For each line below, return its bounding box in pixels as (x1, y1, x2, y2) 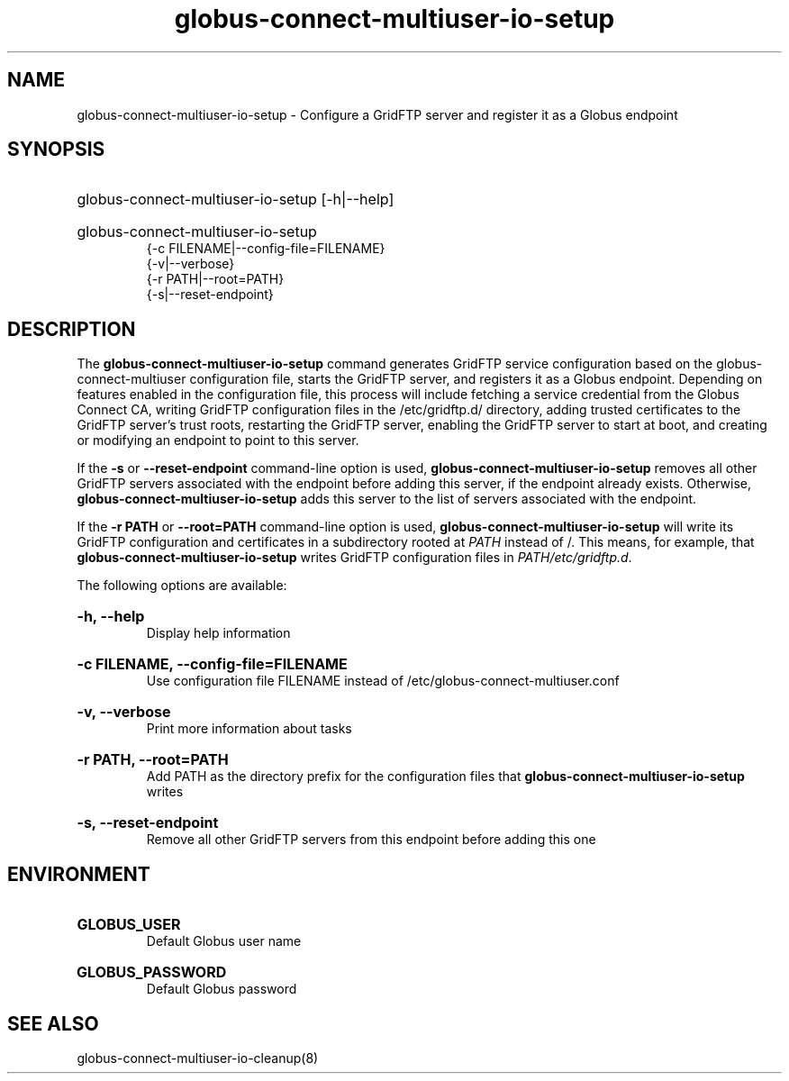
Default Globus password (146, 981, 297, 997)
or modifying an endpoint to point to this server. (77, 432, 359, 449)
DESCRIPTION (7, 317, 136, 341)
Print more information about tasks (146, 721, 352, 737)
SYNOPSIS (7, 138, 105, 161)
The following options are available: (77, 577, 287, 594)
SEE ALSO (7, 1012, 99, 1035)
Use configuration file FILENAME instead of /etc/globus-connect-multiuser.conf (146, 673, 620, 689)
